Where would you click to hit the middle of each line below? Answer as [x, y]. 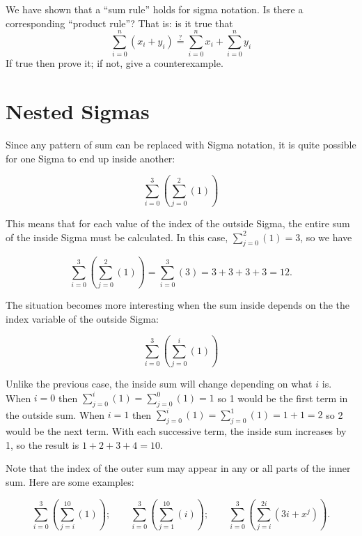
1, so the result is [42, 444]
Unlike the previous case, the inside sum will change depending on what [159, 383]
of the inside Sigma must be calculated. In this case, [117, 237]
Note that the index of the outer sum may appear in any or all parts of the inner [178, 468]
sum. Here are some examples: [70, 481]
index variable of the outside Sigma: [82, 318]
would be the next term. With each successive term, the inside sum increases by [176, 431]
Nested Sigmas [78, 111]
